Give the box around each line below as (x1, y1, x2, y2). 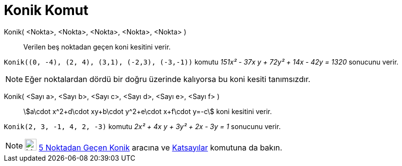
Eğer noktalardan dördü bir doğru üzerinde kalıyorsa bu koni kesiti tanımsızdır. (25, 74, 311, 84)
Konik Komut (4, 2, 89, 18)
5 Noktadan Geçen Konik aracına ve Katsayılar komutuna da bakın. (38, 142, 282, 152)
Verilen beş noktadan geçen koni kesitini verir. (23, 42, 171, 51)
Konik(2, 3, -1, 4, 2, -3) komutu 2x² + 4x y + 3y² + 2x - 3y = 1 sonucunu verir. (4, 122, 281, 131)
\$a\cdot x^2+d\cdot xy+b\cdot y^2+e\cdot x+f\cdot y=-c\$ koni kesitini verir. (23, 107, 272, 116)
